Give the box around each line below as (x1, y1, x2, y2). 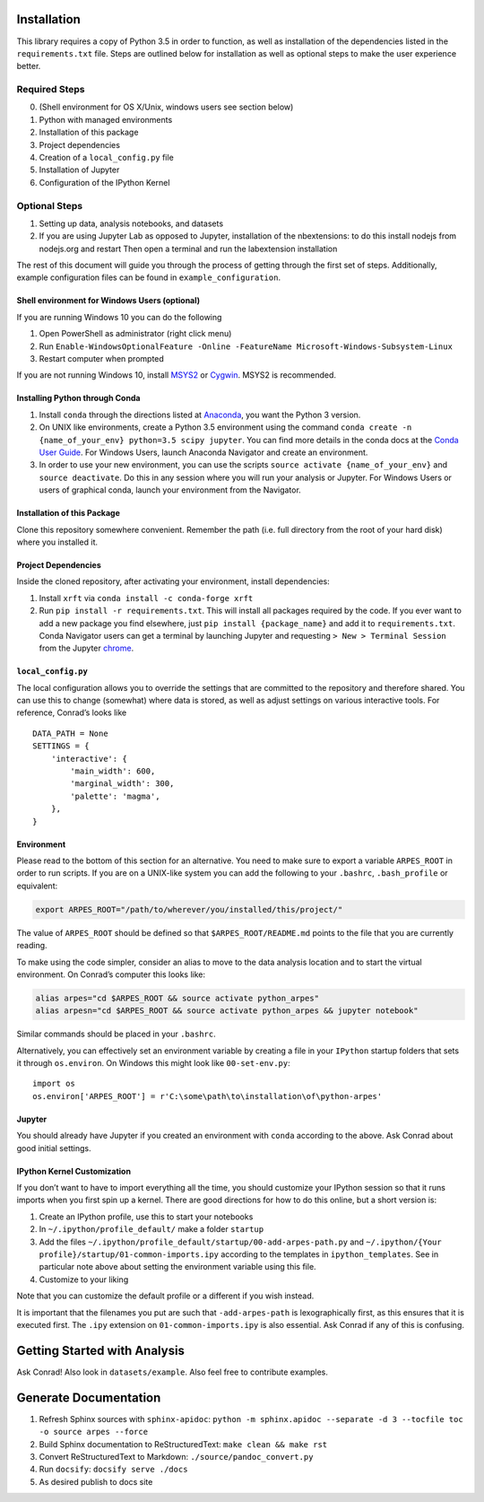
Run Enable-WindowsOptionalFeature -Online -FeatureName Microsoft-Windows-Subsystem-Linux (39, 341, 453, 352)
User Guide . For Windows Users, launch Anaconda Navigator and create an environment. (39, 447, 368, 458)
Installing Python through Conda (16, 393, 141, 404)
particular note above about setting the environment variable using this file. (39, 1262, 317, 1272)
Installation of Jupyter (39, 164, 120, 175)
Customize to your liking (39, 1274, 129, 1285)
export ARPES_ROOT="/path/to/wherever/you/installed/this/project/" (35, 904, 343, 914)
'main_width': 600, (70, 766, 156, 776)
